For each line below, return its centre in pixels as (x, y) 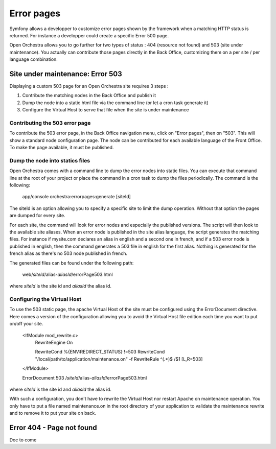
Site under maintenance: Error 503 (66, 74)
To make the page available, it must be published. (62, 148)
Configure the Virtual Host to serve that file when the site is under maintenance (106, 110)
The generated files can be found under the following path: (72, 263)
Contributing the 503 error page (50, 123)
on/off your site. (26, 324)
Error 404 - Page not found (53, 427)
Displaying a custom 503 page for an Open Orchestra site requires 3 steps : (89, 86)
